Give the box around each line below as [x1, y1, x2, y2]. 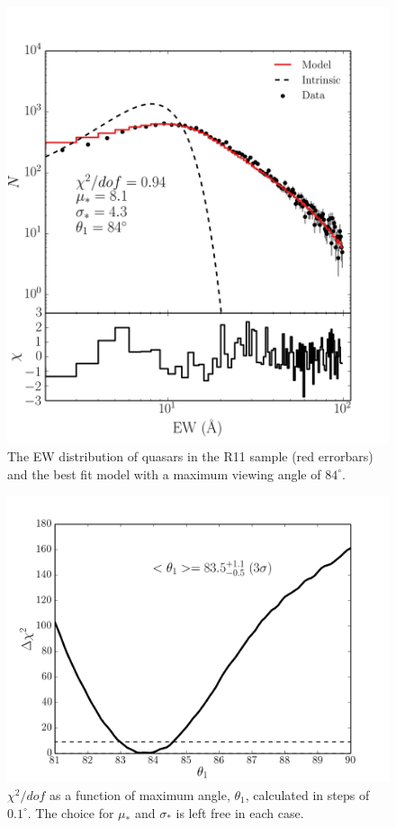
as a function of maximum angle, [49, 785, 230, 804]
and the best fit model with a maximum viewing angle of [7, 464, 321, 483]
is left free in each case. [175, 803, 304, 822]
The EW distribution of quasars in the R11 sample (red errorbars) [7, 447, 373, 466]
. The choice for [27, 803, 114, 822]
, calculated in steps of [245, 785, 370, 804]
